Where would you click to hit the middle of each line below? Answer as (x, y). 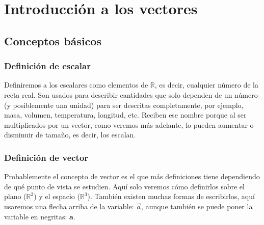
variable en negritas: (36, 216)
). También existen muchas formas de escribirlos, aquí (171, 196)
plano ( (15, 196)
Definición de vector (46, 157)
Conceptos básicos (53, 40)
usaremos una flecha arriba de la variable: (69, 206)
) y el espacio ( (57, 196)
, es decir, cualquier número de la (206, 85)
